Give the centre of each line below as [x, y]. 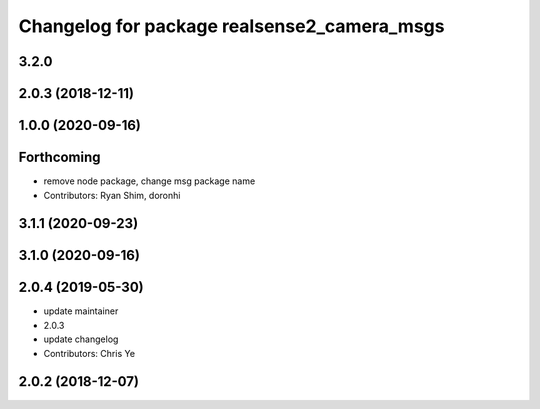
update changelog [81, 339]
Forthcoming [59, 157]
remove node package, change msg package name [149, 181]
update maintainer [81, 311]
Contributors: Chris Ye [89, 353]
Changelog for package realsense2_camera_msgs [231, 26]
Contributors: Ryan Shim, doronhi [112, 195]
